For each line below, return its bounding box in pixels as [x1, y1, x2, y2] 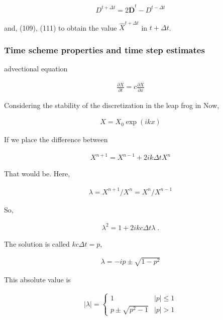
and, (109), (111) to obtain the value [4, 22, 117, 33]
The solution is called [4, 238, 70, 249]
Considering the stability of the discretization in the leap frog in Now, [4, 99, 219, 110]
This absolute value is [4, 274, 71, 284]
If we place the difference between [4, 134, 108, 145]
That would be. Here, [4, 168, 70, 179]
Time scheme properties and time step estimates [4, 43, 205, 56]
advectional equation [4, 63, 68, 74]
